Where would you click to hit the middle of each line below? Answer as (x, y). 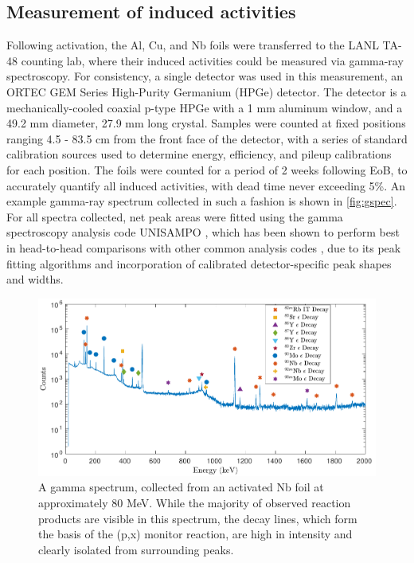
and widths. (35, 279)
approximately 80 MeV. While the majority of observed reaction (195, 502)
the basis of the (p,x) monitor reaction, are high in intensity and (195, 534)
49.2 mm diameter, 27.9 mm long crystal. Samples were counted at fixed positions (206, 123)
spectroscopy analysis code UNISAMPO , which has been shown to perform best (203, 232)
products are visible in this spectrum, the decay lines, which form (198, 518)
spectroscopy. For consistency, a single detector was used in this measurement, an (205, 76)
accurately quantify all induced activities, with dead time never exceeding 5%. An (206, 185)
